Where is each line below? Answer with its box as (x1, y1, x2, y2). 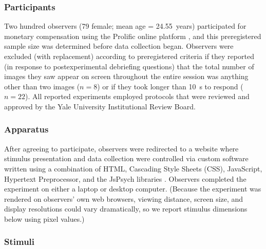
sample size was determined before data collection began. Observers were (4, 41, 234, 51)
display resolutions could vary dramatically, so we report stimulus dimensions (4, 203, 248, 214)
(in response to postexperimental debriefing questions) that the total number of (4, 61, 254, 71)
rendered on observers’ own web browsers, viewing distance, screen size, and (4, 193, 243, 204)
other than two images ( (4, 81, 80, 91)
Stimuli (4, 235, 35, 248)
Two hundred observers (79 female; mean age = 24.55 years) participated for (4, 21, 246, 31)
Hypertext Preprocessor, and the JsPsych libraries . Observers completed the (4, 173, 246, 184)
